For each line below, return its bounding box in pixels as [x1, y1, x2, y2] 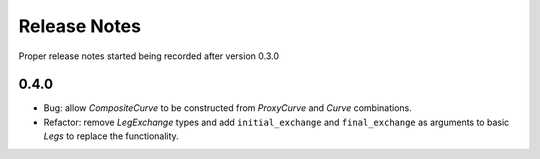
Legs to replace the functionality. [43, 130, 179, 142]
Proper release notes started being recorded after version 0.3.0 [18, 50, 280, 62]
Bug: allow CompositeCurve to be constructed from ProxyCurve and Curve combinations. [43, 102, 412, 114]
